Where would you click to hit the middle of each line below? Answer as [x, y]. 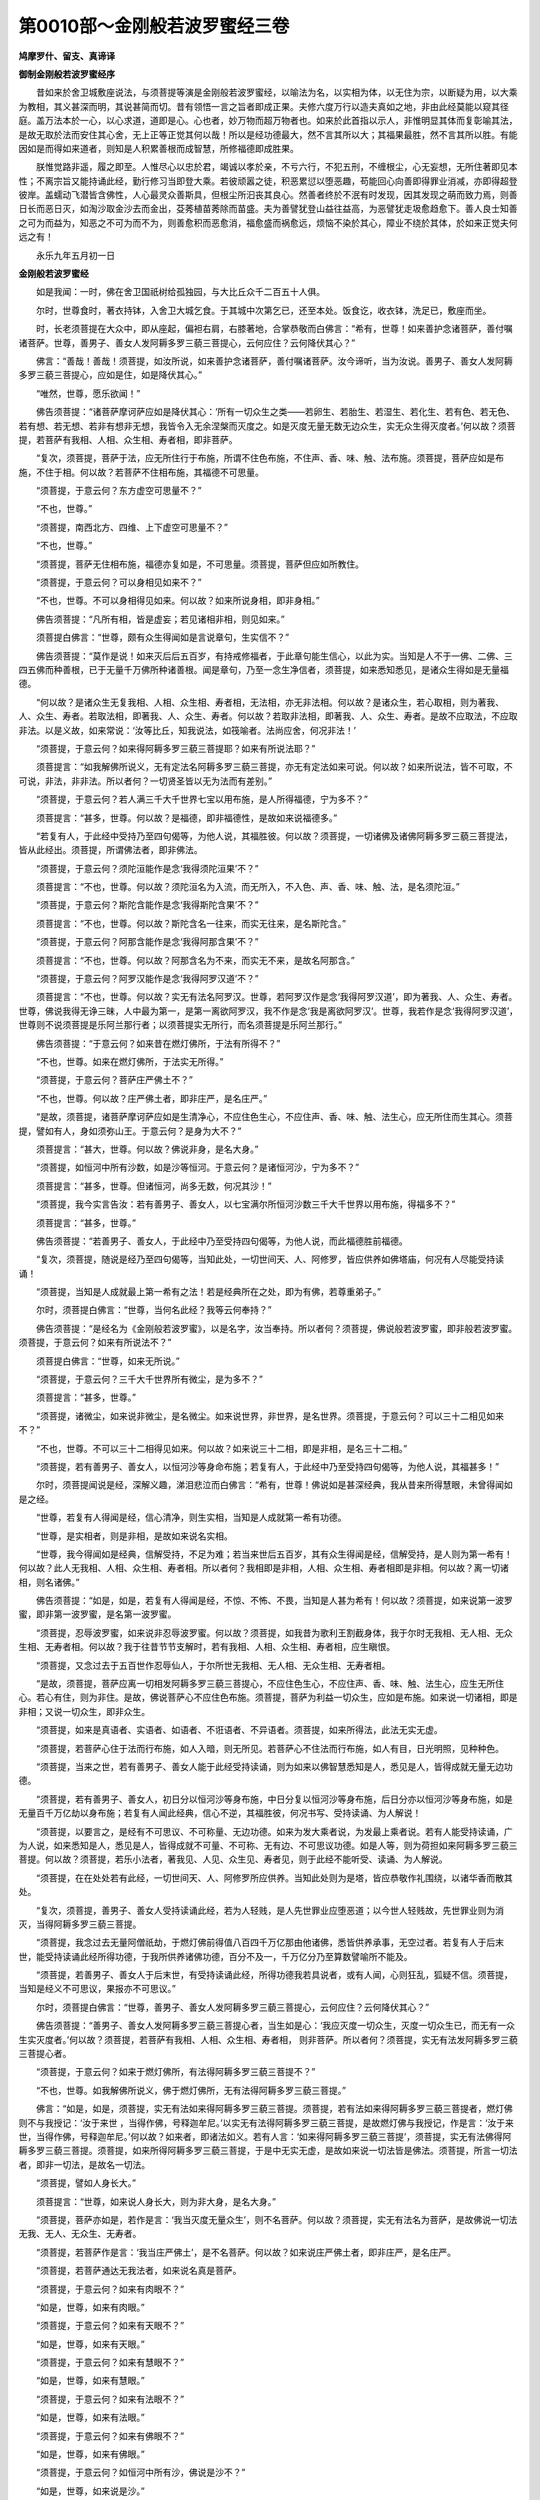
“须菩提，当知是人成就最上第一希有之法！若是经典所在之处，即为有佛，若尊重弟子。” [208, 1292]
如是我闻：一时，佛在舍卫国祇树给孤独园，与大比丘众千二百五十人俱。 [180, 292]
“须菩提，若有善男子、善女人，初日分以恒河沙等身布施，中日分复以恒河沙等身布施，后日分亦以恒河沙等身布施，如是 [274, 1799]
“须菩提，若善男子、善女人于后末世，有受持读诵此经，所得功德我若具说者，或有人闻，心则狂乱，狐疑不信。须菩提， [274, 1975]
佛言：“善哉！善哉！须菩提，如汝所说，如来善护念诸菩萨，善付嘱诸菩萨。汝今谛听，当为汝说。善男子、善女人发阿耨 [274, 361]
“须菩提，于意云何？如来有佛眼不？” [110, 2436]
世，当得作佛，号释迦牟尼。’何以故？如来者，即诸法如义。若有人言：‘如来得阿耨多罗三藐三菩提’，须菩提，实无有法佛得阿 [265, 2136]
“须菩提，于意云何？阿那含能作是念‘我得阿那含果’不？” [147, 942]
